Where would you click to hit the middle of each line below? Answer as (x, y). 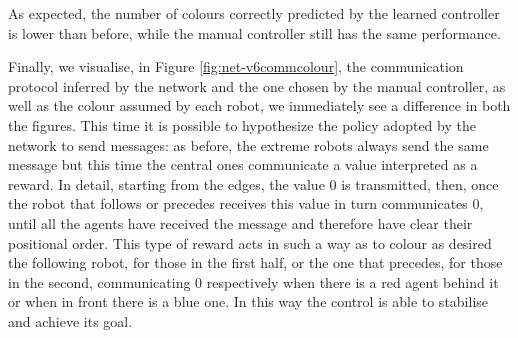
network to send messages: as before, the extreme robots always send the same (248, 144)
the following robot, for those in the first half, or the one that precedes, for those (255, 262)
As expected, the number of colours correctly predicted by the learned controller (254, 13)
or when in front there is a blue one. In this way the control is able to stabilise (248, 301)
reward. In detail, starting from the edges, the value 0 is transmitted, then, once (253, 183)
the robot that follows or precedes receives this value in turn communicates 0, (246, 203)
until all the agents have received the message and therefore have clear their (240, 222)
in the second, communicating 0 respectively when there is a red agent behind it (253, 281)
